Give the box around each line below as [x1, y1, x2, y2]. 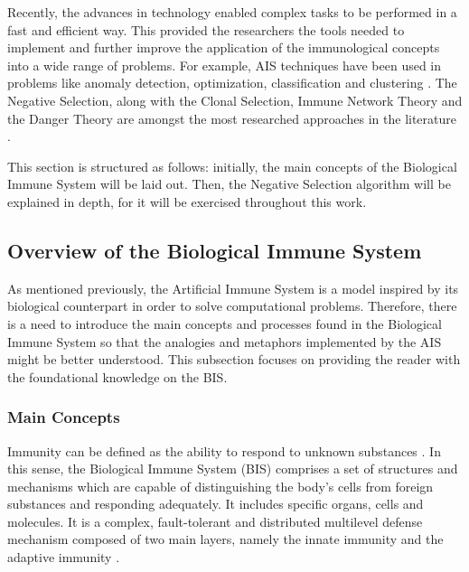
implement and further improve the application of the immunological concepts [7, 38, 440, 57]
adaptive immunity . [7, 548, 120, 567]
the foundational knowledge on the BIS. [7, 367, 228, 386]
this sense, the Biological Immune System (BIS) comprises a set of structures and [7, 459, 458, 478]
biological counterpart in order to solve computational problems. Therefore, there [7, 296, 457, 315]
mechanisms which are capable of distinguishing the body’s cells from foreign [7, 476, 434, 495]
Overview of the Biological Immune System [7, 236, 422, 264]
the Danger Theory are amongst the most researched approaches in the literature [7, 108, 456, 127]
